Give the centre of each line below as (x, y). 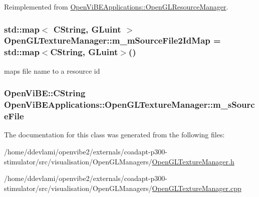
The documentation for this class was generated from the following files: (114, 135)
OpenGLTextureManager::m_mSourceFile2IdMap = (112, 40)
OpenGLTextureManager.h (193, 161)
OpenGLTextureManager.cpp (197, 188)
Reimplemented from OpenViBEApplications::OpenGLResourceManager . (116, 7)
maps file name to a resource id (52, 70)
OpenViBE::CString (45, 93)
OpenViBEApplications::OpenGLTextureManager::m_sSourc (129, 105)
